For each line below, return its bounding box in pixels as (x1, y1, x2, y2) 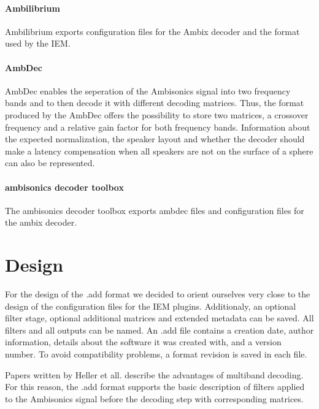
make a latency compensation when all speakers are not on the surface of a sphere (5, 144, 313, 157)
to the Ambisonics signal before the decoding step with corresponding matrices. (5, 392, 304, 405)
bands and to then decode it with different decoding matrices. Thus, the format (5, 96, 304, 109)
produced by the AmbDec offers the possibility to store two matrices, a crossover (5, 108, 309, 121)
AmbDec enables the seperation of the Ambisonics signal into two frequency (5, 84, 291, 97)
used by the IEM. (5, 37, 71, 50)
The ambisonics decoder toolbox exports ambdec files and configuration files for (5, 204, 304, 216)
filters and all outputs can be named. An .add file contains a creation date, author (5, 323, 314, 336)
